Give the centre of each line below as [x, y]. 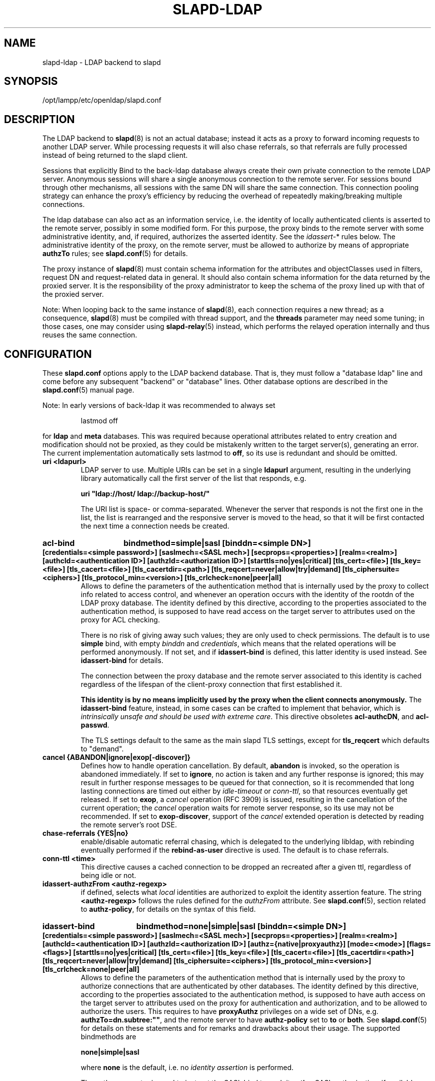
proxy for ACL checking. [120, 620]
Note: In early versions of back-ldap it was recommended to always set [159, 405]
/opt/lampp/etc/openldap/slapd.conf [102, 100]
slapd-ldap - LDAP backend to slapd [102, 62]
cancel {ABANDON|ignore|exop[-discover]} [116, 757]
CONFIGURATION [48, 354]
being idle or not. [109, 876]
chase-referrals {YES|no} [85, 833]
